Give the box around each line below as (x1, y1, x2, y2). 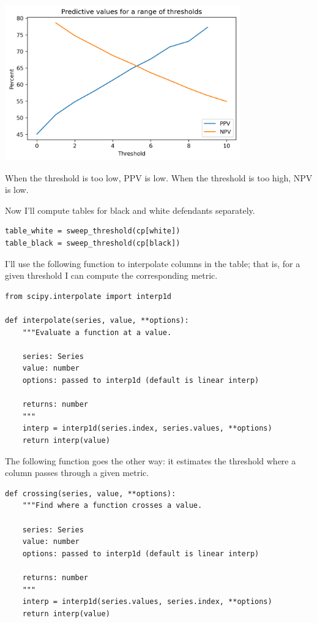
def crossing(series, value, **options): (5, 489, 176, 498)
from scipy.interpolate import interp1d (5, 292, 172, 301)
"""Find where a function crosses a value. (22, 501, 203, 510)
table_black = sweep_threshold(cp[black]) (5, 239, 181, 248)
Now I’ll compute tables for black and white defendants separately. (5, 203, 255, 216)
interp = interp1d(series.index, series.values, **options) (22, 424, 272, 433)
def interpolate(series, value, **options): (5, 316, 189, 325)
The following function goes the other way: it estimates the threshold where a (5, 454, 296, 467)
